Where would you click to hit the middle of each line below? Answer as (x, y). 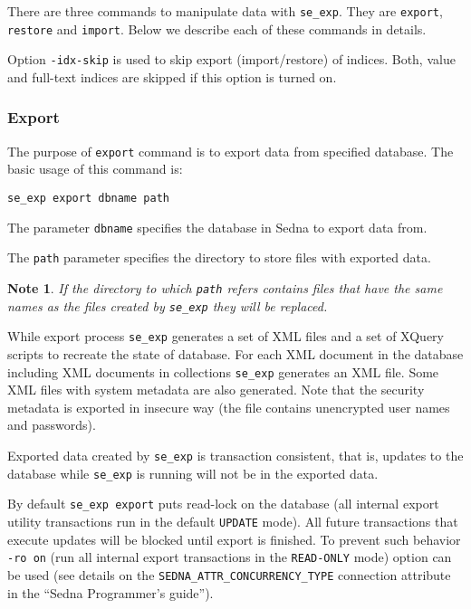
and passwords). (52, 425)
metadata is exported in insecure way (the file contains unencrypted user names (229, 407)
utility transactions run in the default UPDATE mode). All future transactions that (233, 521)
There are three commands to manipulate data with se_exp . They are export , (225, 11)
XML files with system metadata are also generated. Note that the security (216, 390)
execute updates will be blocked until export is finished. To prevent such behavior (234, 539)
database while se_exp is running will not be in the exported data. (193, 473)
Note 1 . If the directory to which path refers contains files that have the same (225, 288)
